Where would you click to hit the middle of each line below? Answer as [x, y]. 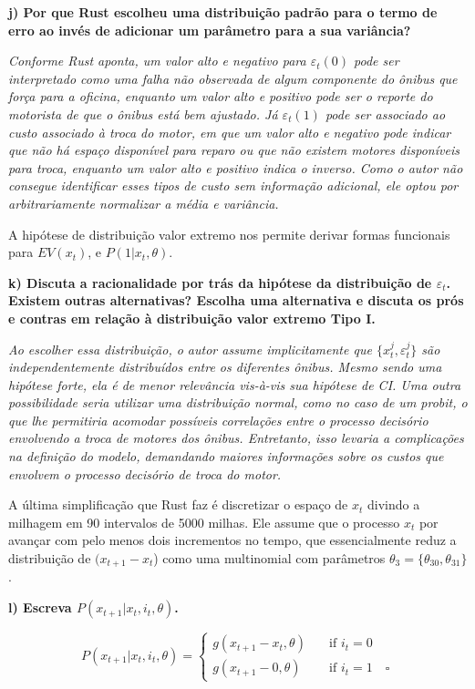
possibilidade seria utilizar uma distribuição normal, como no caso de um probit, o [238, 402]
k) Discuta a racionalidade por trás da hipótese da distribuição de [220, 282]
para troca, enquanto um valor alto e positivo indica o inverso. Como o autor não [236, 167]
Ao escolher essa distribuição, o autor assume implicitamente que [190, 349]
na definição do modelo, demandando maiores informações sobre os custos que [226, 456]
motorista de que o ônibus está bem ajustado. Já [143, 113]
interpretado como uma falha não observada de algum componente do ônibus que [233, 78]
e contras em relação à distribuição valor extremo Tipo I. [192, 318]
